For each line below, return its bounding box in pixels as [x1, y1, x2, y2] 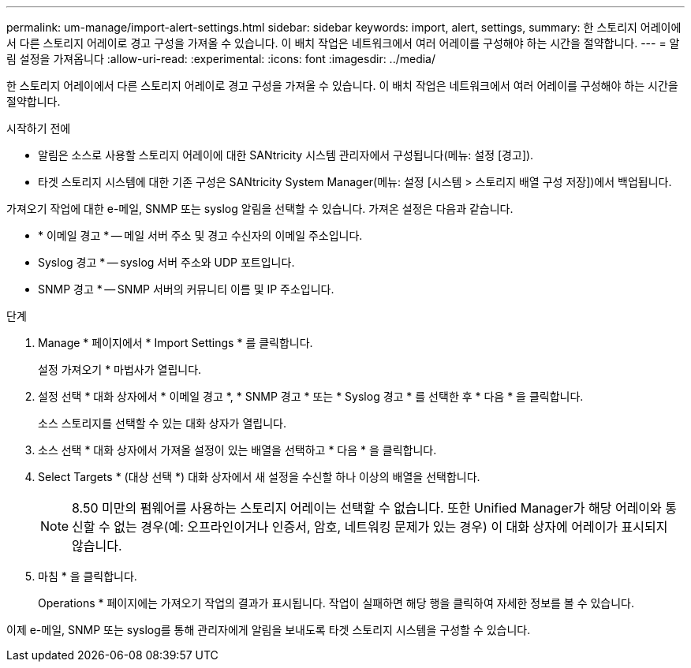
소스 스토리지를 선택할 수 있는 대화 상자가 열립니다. [38, 416, 286, 430]
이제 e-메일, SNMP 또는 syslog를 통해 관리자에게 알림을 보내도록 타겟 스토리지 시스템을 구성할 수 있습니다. [6, 623, 531, 636]
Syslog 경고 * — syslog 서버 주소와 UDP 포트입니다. [38, 256, 295, 269]
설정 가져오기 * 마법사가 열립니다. [38, 363, 202, 376]
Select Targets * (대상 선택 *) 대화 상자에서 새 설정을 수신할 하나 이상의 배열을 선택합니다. [38, 470, 480, 483]
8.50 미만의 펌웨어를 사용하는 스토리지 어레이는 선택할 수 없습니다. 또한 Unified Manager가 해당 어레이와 [72, 500, 662, 516]
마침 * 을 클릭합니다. [38, 569, 137, 583]
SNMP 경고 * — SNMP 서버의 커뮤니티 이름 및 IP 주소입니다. [38, 282, 334, 296]
